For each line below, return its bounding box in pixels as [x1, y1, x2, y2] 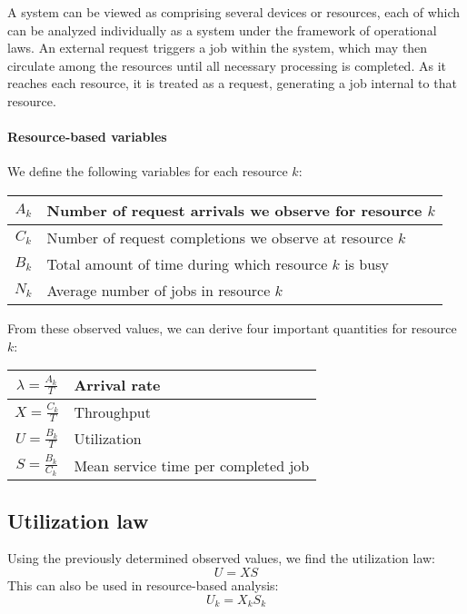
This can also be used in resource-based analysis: [7, 575, 279, 594]
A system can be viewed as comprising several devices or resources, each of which [7, 3, 461, 21]
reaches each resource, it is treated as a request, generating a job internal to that [7, 74, 457, 93]
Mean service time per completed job [74, 454, 310, 476]
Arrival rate [74, 374, 161, 396]
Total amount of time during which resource [46, 253, 328, 274]
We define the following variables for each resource [7, 162, 288, 181]
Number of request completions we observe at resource [46, 226, 393, 248]
